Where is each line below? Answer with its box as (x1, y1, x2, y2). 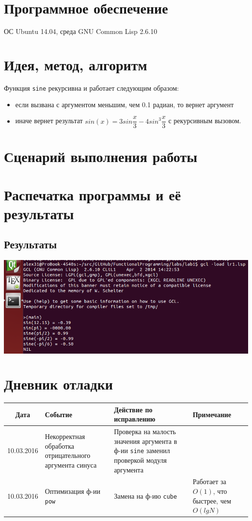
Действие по (114, 404, 153, 414)
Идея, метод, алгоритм (4, 54, 147, 74)
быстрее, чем (192, 495, 231, 505)
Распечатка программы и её (4, 184, 181, 204)
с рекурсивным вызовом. (168, 115, 241, 126)
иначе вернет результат (15, 115, 83, 126)
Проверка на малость (114, 426, 176, 437)
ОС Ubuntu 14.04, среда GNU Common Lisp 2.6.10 (4, 26, 157, 36)
